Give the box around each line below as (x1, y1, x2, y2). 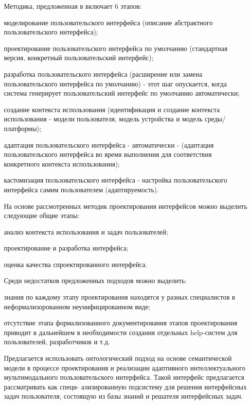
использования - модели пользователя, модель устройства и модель (4, 114, 203, 124)
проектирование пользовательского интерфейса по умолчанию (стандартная (4, 43, 228, 53)
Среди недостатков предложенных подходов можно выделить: (4, 275, 187, 286)
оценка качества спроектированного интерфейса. (4, 259, 147, 269)
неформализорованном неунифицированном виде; (4, 301, 150, 311)
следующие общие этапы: (4, 210, 80, 220)
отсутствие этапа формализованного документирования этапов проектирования (4, 318, 237, 328)
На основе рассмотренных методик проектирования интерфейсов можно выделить (4, 201, 248, 211)
